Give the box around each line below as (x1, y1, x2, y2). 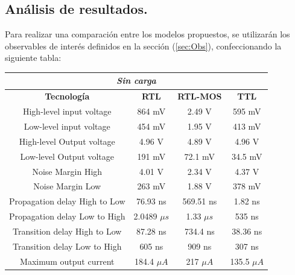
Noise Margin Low (33, 180, 101, 192)
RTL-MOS (177, 90, 222, 103)
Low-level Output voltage (20, 150, 114, 162)
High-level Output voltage (19, 134, 115, 147)
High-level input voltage (22, 105, 112, 118)
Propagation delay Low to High (9, 210, 125, 223)
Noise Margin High (32, 165, 103, 177)
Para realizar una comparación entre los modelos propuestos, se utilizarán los (5, 28, 290, 40)
